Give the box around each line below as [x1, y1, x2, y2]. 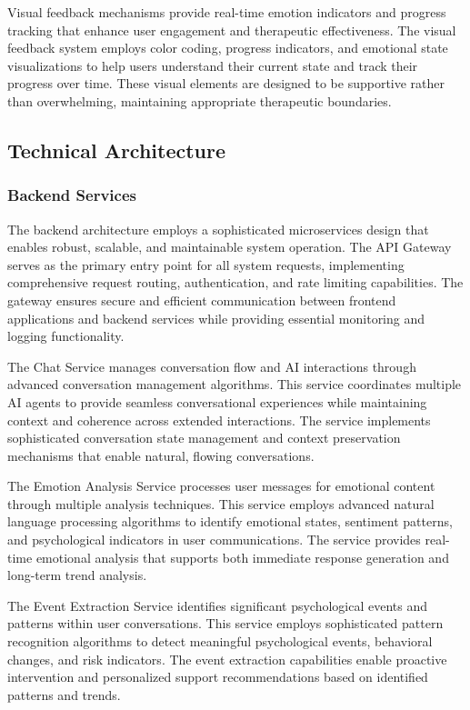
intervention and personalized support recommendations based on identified [7, 667, 428, 686]
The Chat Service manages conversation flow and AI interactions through [7, 356, 416, 375]
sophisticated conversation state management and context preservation [7, 428, 401, 447]
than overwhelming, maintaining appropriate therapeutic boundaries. [7, 91, 392, 110]
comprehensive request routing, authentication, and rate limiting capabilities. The [7, 273, 464, 292]
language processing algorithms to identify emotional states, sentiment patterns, [7, 512, 453, 531]
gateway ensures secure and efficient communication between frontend [7, 290, 396, 309]
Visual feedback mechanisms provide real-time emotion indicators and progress [7, 3, 446, 21]
